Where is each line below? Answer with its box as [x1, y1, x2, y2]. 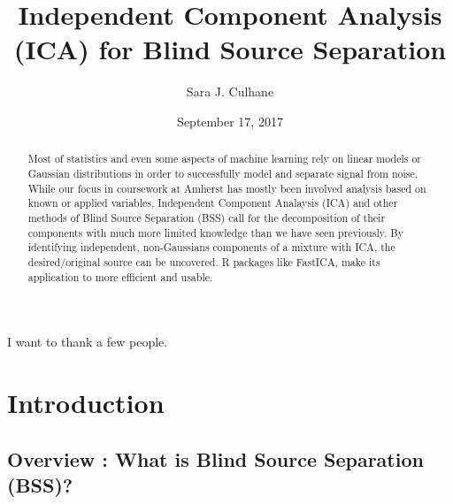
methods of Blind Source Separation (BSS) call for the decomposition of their [27, 210, 386, 225]
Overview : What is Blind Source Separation [7, 445, 424, 472]
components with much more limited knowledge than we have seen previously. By [27, 225, 403, 240]
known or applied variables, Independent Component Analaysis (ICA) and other [27, 195, 398, 210]
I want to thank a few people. [7, 332, 168, 351]
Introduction [7, 384, 165, 420]
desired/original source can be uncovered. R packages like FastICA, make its [27, 254, 380, 269]
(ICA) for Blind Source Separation [13, 31, 447, 67]
